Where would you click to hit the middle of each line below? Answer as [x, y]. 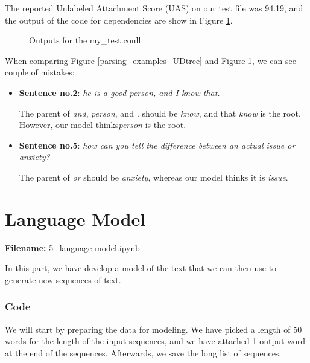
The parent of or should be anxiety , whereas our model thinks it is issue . [153, 177]
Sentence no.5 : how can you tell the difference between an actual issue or [157, 145]
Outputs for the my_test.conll [85, 40]
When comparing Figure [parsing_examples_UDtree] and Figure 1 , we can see [150, 60]
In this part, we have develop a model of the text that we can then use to [141, 268]
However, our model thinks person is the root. [103, 125]
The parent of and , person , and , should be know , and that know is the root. [160, 113]
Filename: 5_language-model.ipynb [72, 247]
